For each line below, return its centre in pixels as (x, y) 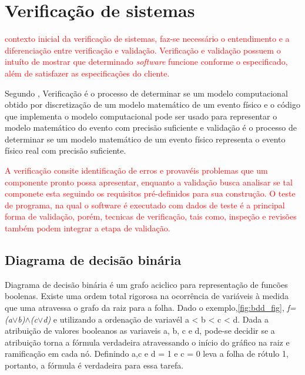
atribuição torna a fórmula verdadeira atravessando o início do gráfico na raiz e (147, 342)
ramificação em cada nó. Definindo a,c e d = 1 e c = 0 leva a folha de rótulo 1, (147, 354)
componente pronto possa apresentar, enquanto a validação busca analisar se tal (149, 182)
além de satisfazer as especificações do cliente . (87, 73)
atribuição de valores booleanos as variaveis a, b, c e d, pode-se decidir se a (140, 331)
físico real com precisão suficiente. (66, 150)
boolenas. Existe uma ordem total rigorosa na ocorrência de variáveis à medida (147, 296)
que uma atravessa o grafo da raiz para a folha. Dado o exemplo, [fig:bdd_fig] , (145, 308)
